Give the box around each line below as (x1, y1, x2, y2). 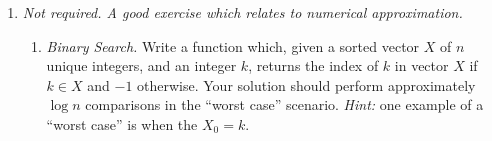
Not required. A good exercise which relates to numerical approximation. (22, 2, 463, 22)
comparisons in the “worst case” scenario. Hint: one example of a (85, 94, 484, 115)
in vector (394, 55, 449, 76)
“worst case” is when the (46, 113, 198, 134)
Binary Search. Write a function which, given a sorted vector (46, 35, 420, 56)
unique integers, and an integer (46, 55, 237, 76)
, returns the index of (248, 55, 379, 76)
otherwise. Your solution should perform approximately (137, 74, 476, 95)
